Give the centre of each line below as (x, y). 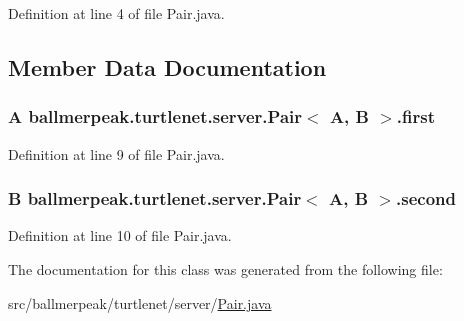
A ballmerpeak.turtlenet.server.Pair (155, 116)
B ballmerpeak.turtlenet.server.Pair (155, 198)
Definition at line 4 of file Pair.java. (116, 13)
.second (426, 198)
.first (416, 116)
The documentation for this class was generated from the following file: (225, 269)
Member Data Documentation (167, 66)
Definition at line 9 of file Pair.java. (116, 153)
